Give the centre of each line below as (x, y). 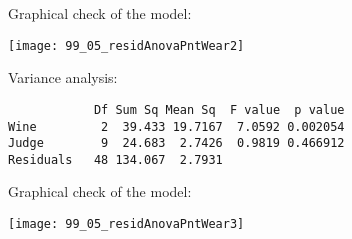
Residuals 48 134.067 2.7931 (115, 159)
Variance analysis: (63, 77)
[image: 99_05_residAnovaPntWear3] (126, 224)
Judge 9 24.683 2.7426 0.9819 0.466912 (176, 143)
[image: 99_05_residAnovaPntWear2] (126, 45)
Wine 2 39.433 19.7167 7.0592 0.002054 (176, 126)
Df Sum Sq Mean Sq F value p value (219, 109)
